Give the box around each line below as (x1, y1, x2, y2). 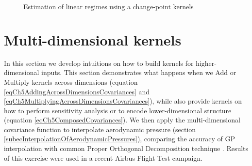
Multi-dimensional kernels (4, 30, 182, 49)
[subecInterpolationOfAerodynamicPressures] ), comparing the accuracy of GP (4, 134, 235, 144)
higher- (196, 58, 217, 68)
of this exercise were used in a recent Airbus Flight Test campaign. (4, 152, 203, 163)
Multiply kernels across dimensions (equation (4, 76, 138, 87)
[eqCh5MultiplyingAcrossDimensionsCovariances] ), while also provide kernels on (4, 96, 242, 106)
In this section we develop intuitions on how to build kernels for (4, 58, 194, 68)
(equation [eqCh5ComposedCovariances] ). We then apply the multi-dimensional (4, 115, 240, 125)
